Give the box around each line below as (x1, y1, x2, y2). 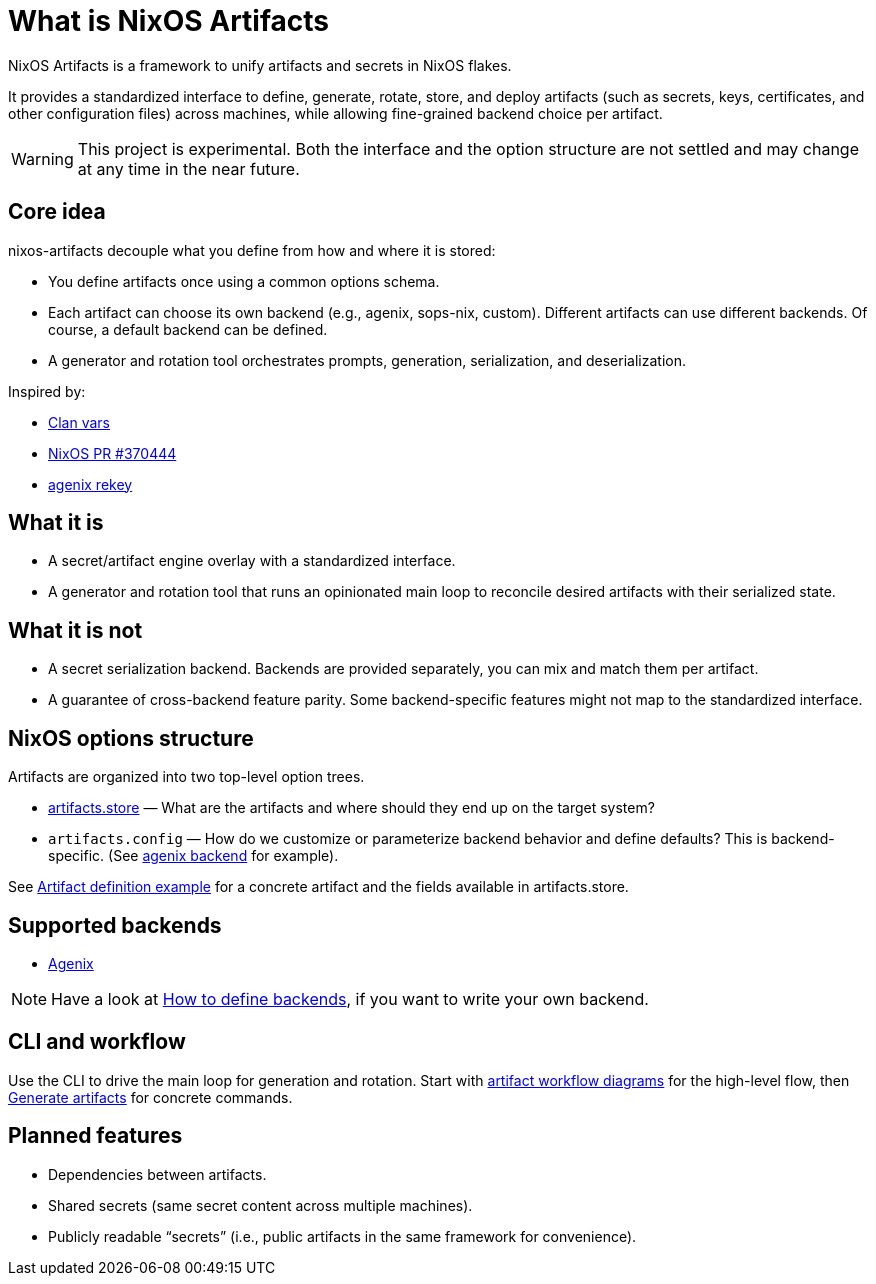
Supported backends (8, 912, 222, 938)
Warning (11, 148, 74, 169)
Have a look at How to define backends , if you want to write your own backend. (51, 988, 649, 1009)
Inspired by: (8, 382, 86, 400)
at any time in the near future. (77, 158, 300, 179)
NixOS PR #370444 (48, 444, 177, 462)
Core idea (8, 199, 106, 225)
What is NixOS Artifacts (8, 4, 329, 38)
